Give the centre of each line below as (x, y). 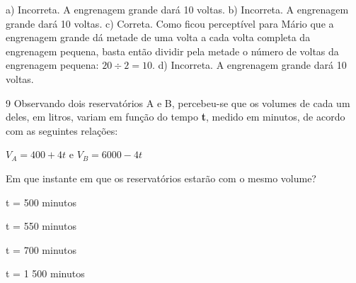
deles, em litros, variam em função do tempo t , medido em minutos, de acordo (176, 117)
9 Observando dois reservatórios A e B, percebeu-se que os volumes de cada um (178, 102)
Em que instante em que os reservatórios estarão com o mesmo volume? (161, 178)
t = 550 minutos (41, 226)
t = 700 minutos (41, 249)
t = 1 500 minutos (45, 273)
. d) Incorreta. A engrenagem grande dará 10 (249, 65)
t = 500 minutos (41, 202)
